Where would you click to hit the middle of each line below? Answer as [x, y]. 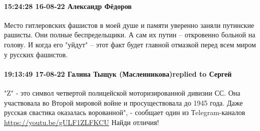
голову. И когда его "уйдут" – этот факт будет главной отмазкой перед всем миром [130, 44]
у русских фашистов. [36, 54]
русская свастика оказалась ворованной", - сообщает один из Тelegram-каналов [125, 112]
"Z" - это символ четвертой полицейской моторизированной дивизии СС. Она [122, 92]
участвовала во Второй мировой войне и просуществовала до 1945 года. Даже [123, 102]
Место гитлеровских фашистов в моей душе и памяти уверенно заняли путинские [129, 25]
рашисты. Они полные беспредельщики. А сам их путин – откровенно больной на [130, 35]
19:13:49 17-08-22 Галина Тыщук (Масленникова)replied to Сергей [118, 73]
